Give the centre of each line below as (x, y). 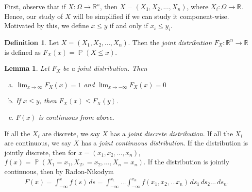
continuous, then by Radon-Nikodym (59, 171)
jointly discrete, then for (40, 152)
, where (197, 6)
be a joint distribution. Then (105, 68)
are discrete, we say (71, 133)
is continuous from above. (76, 117)
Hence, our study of (34, 16)
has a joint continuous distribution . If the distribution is (165, 143)
